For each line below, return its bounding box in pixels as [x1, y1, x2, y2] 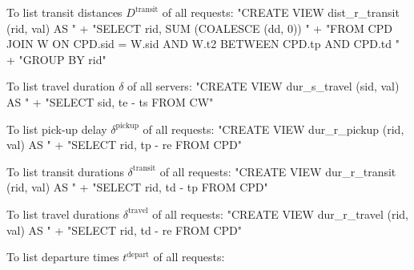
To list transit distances [6, 4, 123, 20]
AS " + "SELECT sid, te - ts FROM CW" [6, 93, 214, 110]
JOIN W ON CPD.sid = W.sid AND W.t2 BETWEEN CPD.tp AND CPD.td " [6, 35, 400, 52]
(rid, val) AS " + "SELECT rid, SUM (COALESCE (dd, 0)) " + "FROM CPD [6, 19, 392, 36]
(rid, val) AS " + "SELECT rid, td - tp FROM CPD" [6, 179, 268, 195]
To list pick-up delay [6, 120, 107, 137]
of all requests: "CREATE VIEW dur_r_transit [159, 163, 396, 179]
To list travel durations [6, 205, 120, 222]
